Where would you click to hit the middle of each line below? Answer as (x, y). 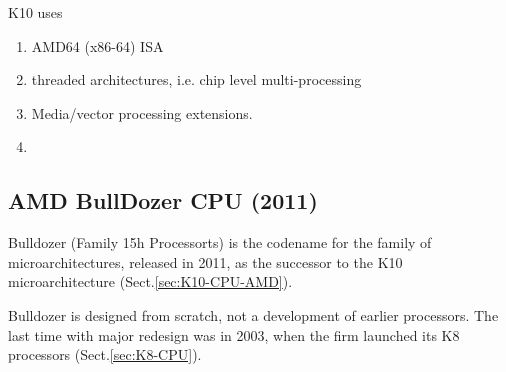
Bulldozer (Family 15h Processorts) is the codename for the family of (220, 242)
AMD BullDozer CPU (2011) (163, 200)
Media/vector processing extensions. (142, 112)
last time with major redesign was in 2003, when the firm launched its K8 (234, 334)
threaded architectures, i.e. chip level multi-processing (196, 79)
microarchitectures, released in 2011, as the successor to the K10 (205, 261)
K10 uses (35, 12)
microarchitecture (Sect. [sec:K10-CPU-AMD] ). (150, 281)
